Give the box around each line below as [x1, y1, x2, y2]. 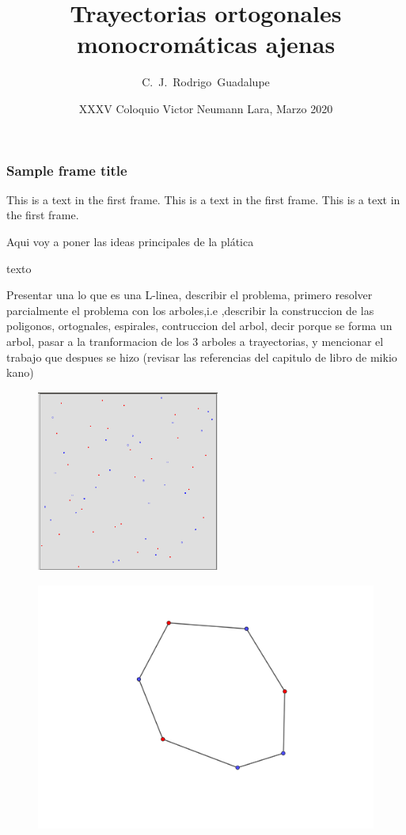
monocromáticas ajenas [76, 28, 336, 60]
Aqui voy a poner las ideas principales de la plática [6, 233, 254, 249]
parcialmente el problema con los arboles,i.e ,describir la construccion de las [6, 302, 374, 318]
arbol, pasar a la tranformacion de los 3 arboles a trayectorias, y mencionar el [6, 332, 384, 349]
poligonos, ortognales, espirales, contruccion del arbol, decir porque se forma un [6, 317, 393, 334]
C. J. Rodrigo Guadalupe [142, 74, 270, 90]
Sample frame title [6, 160, 127, 180]
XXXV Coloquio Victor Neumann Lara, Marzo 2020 [78, 100, 333, 116]
